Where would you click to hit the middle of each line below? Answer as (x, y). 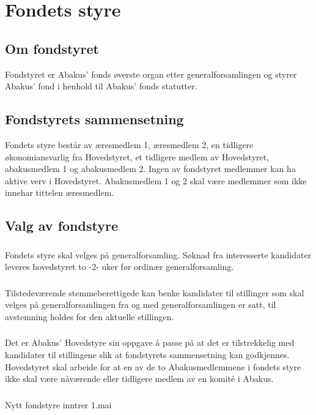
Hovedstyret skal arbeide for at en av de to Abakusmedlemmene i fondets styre (153, 366)
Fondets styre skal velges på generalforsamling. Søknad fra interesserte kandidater (158, 254)
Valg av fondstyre (61, 226)
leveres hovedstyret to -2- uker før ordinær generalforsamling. (119, 267)
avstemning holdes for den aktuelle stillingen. (90, 316)
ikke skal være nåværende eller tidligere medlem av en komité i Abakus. (139, 379)
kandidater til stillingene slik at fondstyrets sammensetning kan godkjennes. (147, 355)
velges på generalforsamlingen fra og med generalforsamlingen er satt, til (141, 305)
